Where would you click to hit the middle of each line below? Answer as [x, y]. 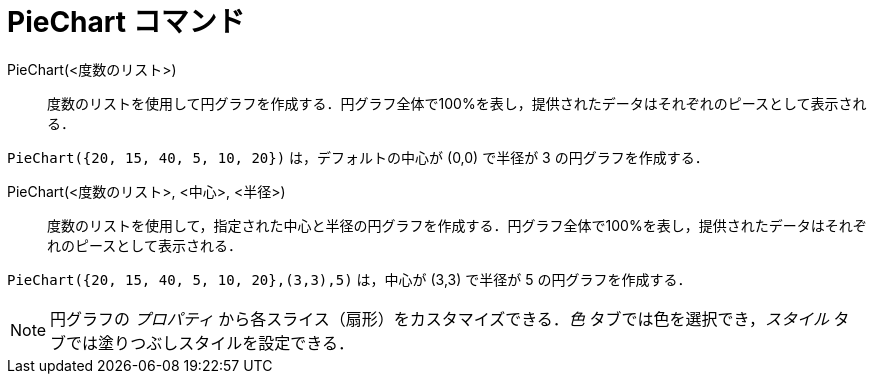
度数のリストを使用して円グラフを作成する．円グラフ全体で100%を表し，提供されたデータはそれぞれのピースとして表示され [457, 103]
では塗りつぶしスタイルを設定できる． [210, 342]
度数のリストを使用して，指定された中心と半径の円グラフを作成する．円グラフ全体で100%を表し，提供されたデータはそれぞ [457, 225]
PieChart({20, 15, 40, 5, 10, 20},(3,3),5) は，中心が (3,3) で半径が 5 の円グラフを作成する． [349, 279]
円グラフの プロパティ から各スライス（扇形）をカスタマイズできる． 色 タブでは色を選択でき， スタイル [439, 318]
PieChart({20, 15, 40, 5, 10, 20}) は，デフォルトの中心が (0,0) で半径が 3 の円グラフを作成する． [358, 157]
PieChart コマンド [126, 22]
